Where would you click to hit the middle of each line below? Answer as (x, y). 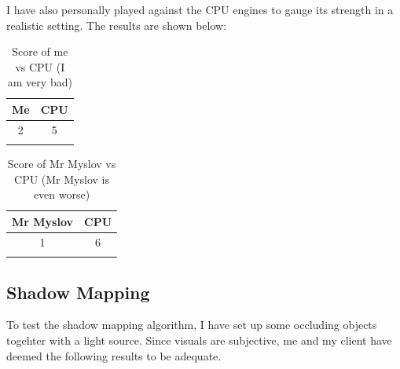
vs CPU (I (40, 66)
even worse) (62, 194)
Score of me (40, 51)
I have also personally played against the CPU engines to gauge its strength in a (200, 9)
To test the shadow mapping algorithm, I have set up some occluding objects (192, 325)
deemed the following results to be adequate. (114, 355)
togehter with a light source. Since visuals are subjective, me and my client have (199, 340)
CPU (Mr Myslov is (62, 179)
